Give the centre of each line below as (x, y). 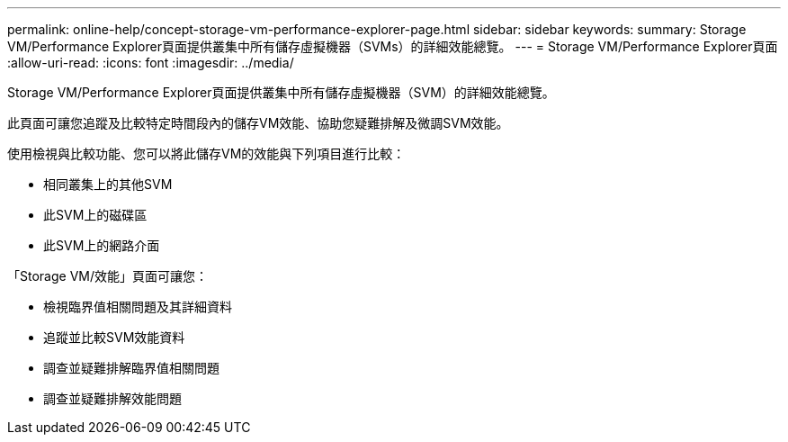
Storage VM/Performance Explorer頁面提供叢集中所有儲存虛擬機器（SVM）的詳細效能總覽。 (281, 92)
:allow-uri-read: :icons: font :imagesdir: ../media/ (151, 63)
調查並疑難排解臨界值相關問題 (131, 368)
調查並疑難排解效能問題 (112, 398)
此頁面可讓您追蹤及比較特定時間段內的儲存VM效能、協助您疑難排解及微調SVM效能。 (258, 123)
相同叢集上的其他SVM (108, 184)
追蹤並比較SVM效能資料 (114, 337)
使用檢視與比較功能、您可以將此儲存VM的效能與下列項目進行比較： (206, 153)
